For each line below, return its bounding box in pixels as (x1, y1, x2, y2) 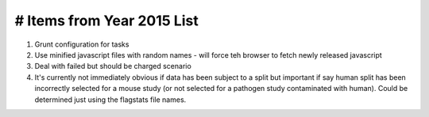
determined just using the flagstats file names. (34, 95, 187, 104)
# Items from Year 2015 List (14, 12, 199, 29)
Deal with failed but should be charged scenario (34, 62, 192, 71)
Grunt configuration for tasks (34, 40, 129, 49)
